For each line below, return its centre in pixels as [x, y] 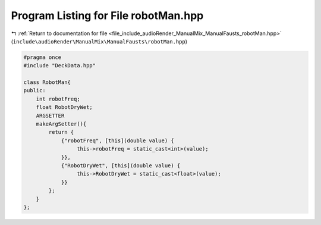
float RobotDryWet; [64, 107]
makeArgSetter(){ [61, 124]
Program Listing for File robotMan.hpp [107, 15]
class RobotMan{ [47, 82]
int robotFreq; [58, 99]
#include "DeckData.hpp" [60, 66]
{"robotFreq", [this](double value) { [118, 140]
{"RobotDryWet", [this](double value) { [121, 166]
